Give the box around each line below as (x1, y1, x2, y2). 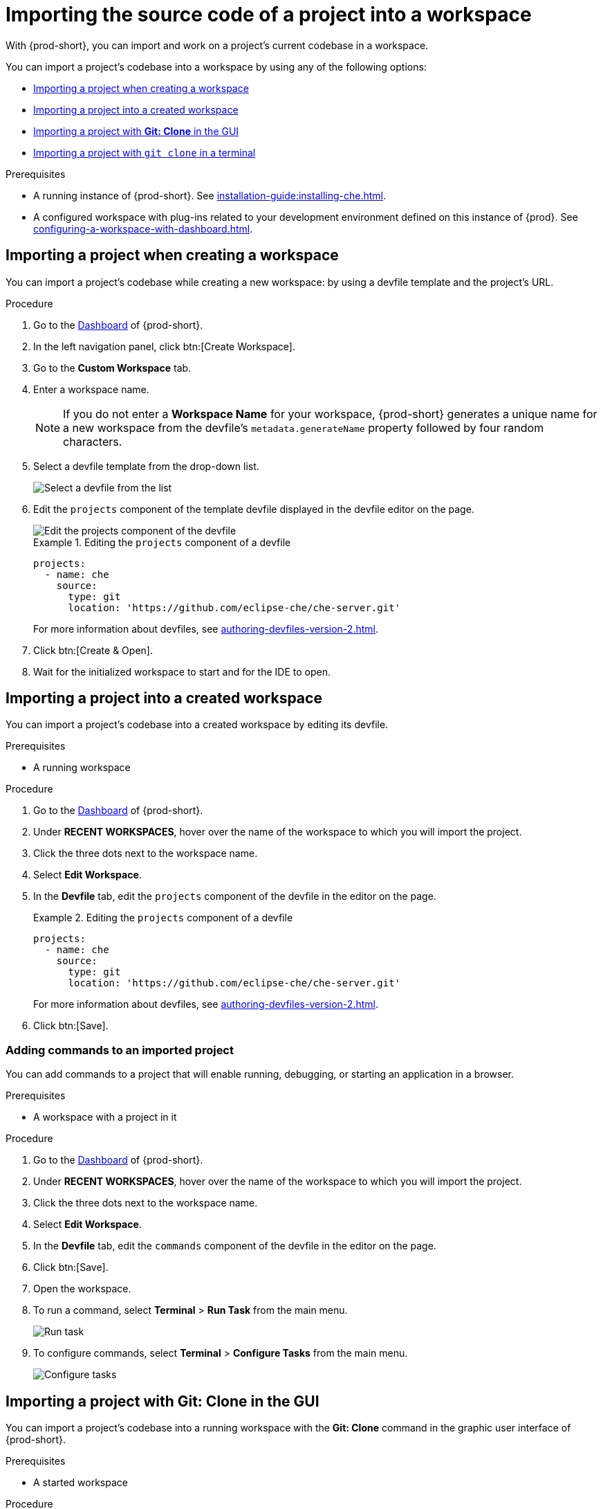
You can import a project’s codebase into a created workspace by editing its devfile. (6, 719, 389, 731)
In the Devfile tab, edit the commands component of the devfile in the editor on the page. (33, 1240, 436, 1252)
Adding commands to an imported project (6, 1042, 234, 1057)
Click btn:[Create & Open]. (33, 644, 153, 656)
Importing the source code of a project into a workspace (6, 3, 532, 26)
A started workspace (33, 1476, 128, 1489)
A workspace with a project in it (33, 1111, 177, 1123)
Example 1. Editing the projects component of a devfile (33, 536, 291, 548)
